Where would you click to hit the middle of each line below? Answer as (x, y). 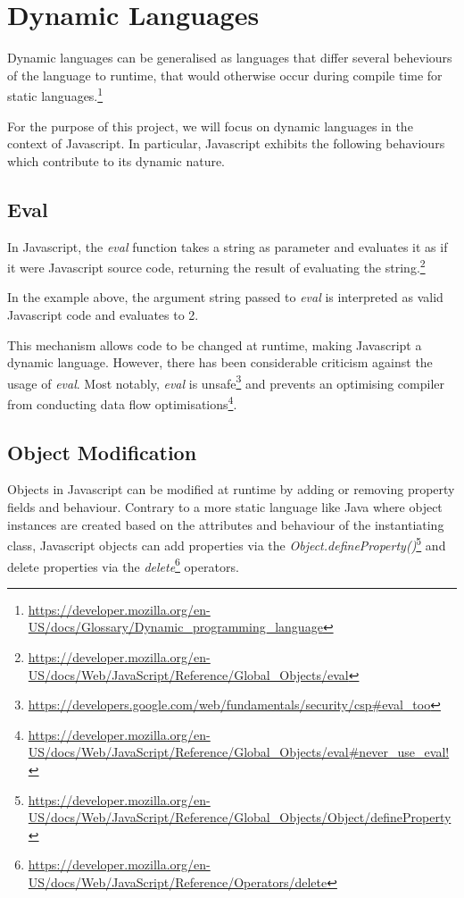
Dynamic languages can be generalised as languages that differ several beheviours (230, 58)
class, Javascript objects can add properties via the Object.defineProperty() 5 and (227, 544)
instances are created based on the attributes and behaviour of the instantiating (226, 524)
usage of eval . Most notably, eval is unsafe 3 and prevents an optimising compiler (226, 382)
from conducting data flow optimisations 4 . (122, 403)
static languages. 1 (55, 94)
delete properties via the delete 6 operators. (123, 565)
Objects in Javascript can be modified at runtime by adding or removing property (231, 489)
